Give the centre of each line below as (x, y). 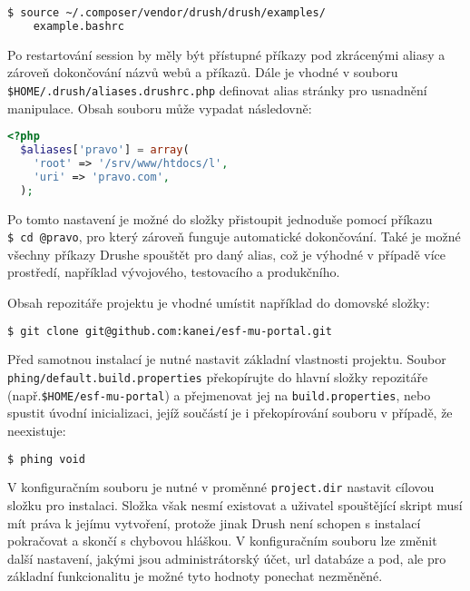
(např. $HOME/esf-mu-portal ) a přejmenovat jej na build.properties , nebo (219, 394)
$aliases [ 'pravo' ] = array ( (105, 150)
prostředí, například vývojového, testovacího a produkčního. (174, 272)
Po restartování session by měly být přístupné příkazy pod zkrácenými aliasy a (226, 54)
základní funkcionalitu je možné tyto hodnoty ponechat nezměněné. (195, 576)
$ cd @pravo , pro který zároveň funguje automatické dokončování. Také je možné (234, 236)
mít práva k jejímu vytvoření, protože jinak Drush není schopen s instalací (214, 522)
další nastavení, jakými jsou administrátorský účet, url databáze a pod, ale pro (227, 558)
